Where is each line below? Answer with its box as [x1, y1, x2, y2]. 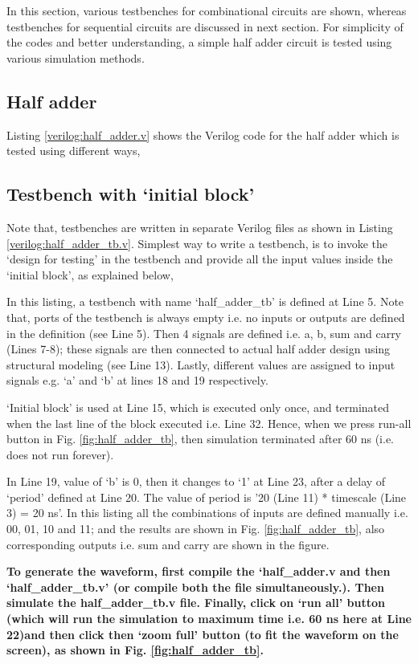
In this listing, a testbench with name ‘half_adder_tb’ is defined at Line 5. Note [6, 293, 404, 310]
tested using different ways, [6, 142, 141, 159]
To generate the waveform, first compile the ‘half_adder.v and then [6, 563, 391, 580]
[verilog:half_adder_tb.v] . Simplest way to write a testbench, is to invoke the [6, 234, 388, 251]
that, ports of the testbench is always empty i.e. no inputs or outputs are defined [6, 308, 405, 325]
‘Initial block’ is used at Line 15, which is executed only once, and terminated [6, 398, 390, 415]
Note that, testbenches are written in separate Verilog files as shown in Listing [6, 218, 393, 235]
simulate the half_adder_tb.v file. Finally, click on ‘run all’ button [6, 594, 385, 611]
